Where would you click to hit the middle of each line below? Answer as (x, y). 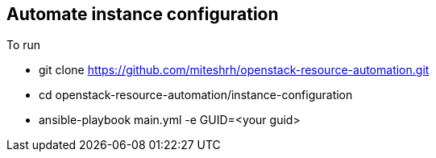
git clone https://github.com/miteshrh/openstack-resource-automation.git (234, 70)
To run (24, 45)
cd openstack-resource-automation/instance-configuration (196, 95)
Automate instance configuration (143, 14)
